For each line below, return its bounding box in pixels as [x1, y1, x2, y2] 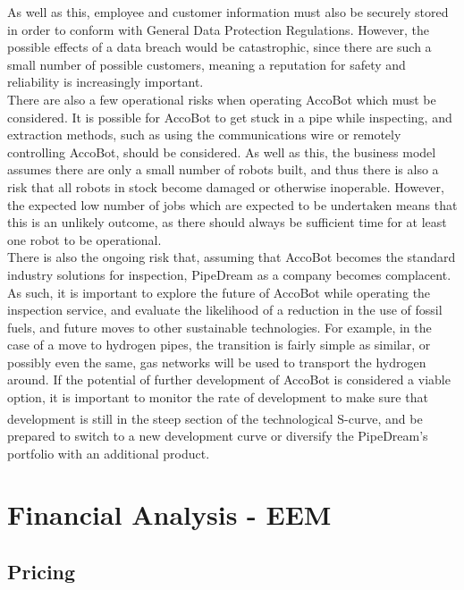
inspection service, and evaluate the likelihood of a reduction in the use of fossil [7, 300, 443, 319]
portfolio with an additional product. [7, 443, 210, 462]
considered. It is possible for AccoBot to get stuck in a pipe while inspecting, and [7, 107, 452, 126]
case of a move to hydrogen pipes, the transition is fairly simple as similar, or [7, 335, 431, 354]
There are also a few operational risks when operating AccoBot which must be [7, 89, 436, 108]
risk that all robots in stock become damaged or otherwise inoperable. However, [7, 177, 444, 196]
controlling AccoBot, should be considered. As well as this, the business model [7, 142, 436, 161]
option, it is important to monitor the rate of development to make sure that [7, 388, 428, 407]
